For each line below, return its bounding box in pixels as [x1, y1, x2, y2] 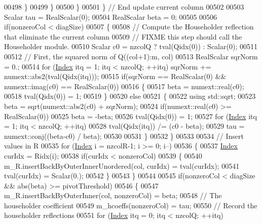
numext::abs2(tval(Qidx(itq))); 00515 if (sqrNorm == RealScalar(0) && [4, 71, 227, 82]
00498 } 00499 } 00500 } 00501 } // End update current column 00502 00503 [4, 2, 244, 12]
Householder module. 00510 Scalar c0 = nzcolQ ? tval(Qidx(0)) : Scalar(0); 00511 [4, 41, 257, 52]
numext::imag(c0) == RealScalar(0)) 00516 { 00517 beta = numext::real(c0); [4, 81, 244, 91]
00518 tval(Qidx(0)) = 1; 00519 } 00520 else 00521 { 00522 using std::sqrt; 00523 [4, 91, 256, 101]
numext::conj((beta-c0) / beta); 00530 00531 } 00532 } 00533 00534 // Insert [4, 130, 244, 141]
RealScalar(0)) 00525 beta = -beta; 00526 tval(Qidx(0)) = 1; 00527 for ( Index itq [4, 110, 257, 121]
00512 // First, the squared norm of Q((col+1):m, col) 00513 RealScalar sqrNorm [4, 51, 258, 61]
